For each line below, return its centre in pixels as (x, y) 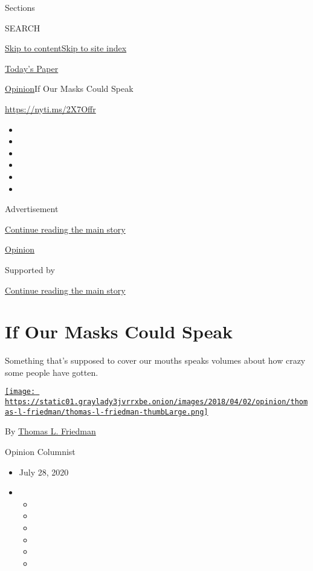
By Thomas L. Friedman (50, 431)
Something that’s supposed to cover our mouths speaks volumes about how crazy (155, 360)
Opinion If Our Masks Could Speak (69, 89)
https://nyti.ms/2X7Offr (50, 108)
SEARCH (23, 27)
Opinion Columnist (40, 451)
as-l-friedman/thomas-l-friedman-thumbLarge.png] (107, 412)
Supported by (30, 269)
